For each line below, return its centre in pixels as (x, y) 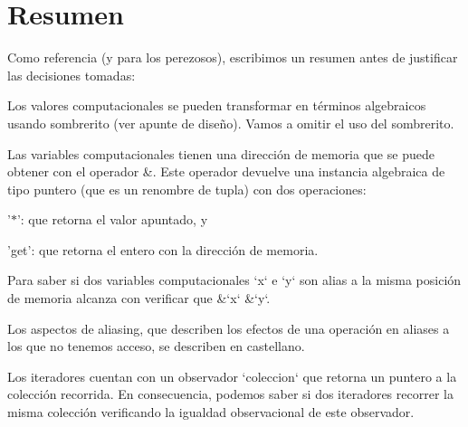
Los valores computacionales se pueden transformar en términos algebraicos (217, 105)
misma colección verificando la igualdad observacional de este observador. (211, 412)
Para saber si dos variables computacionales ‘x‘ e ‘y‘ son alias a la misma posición (234, 280)
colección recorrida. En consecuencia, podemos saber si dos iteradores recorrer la (230, 394)
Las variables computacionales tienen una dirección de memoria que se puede (221, 153)
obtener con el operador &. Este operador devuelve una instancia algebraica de (226, 171)
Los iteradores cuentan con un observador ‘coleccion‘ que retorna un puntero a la (232, 376)
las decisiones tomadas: (72, 75)
